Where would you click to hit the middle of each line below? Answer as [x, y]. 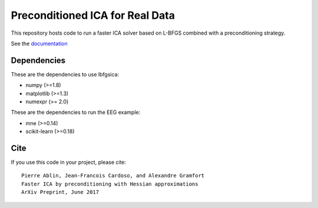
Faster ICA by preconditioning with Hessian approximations [110, 184]
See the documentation [39, 43]
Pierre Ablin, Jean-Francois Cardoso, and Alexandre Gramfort [113, 176]
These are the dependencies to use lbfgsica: [65, 74]
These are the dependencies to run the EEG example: [76, 112]
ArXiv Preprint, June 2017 [60, 192]
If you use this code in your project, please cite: [69, 162]
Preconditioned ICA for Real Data [93, 15]
